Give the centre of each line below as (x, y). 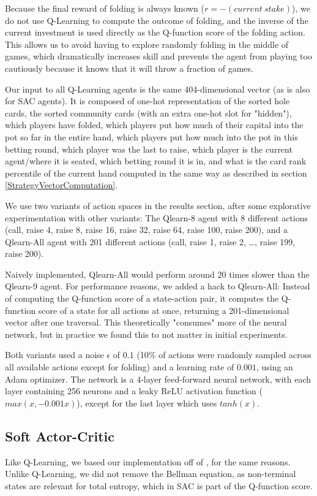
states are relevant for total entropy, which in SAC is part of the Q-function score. (159, 485)
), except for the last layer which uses (147, 403)
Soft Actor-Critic (60, 436)
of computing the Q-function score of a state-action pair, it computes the (142, 298)
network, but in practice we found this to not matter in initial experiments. (146, 334)
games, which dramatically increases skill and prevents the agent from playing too (158, 56)
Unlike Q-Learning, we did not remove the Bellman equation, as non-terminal (151, 474)
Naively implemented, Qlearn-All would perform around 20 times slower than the (157, 274)
